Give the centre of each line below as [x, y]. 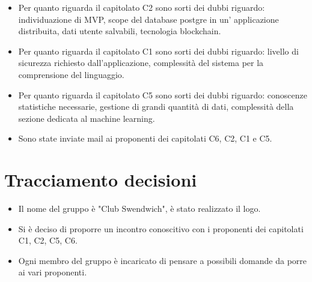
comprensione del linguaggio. [71, 74]
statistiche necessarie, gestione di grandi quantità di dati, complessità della [156, 106]
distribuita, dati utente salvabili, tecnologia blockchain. [120, 31]
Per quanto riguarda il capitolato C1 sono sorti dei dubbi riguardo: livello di [158, 51]
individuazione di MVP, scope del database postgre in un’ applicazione [148, 19]
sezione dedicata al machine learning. [87, 118]
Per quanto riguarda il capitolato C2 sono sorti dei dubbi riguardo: [142, 7]
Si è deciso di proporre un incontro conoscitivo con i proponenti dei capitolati [161, 228]
